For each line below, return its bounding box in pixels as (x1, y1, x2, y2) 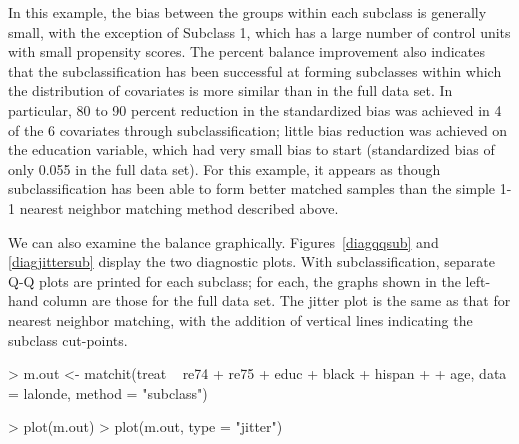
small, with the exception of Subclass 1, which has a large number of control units (8, 21, 511, 42)
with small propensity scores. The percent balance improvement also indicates (8, 41, 485, 62)
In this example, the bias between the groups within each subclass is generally (8, 2, 487, 22)
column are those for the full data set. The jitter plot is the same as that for (43, 290, 511, 311)
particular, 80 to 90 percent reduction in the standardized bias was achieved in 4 (8, 99, 502, 120)
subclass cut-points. (8, 329, 128, 350)
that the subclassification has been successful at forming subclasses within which (8, 60, 502, 81)
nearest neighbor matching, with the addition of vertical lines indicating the (8, 309, 473, 330)
